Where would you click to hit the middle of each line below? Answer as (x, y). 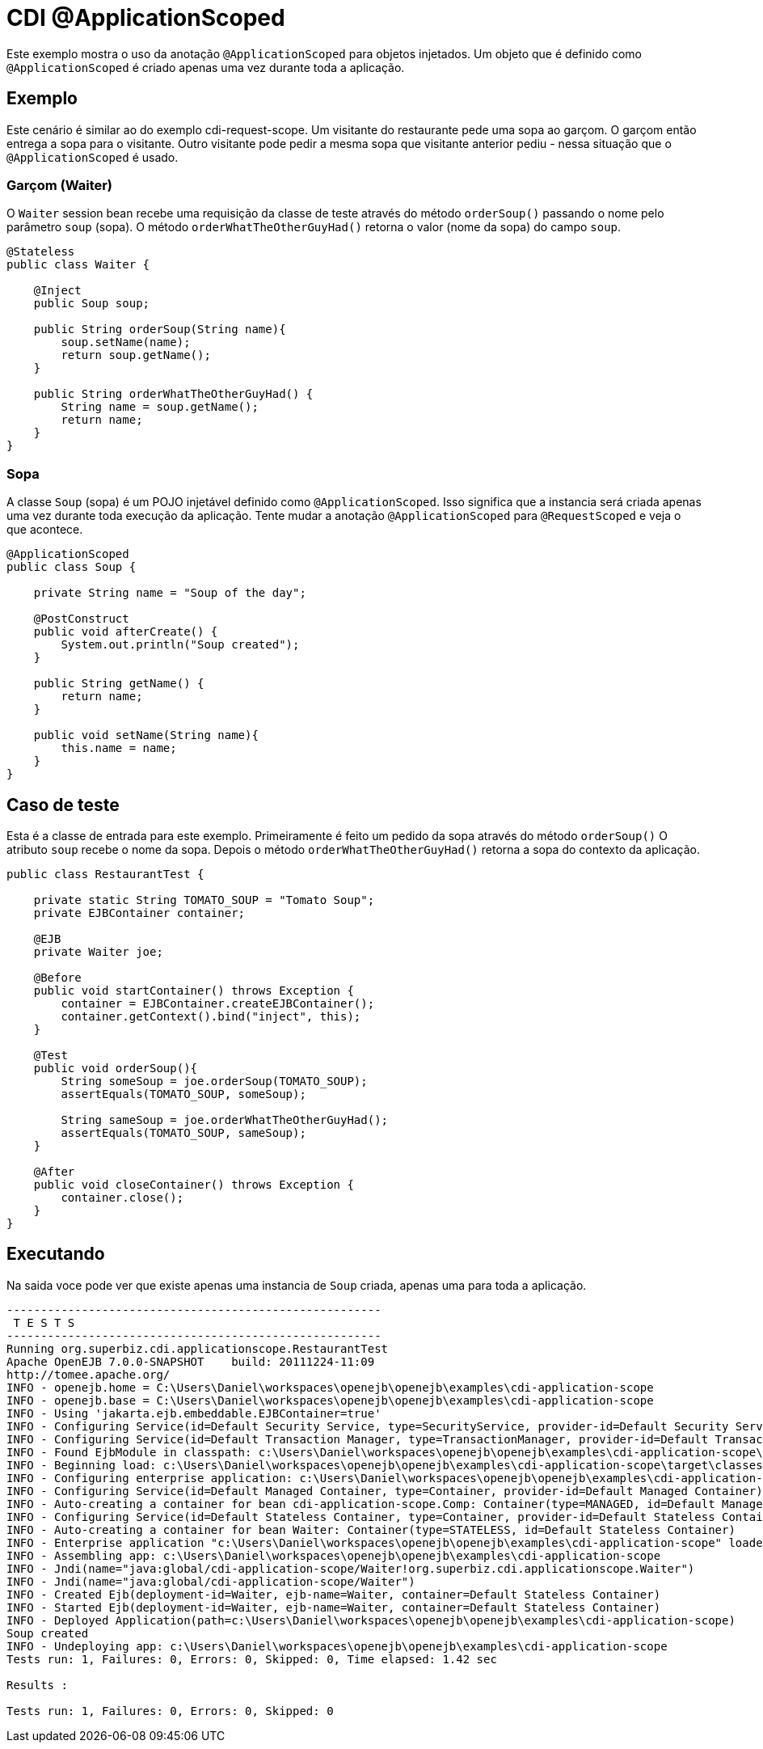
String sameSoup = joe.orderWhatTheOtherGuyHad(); (225, 1120)
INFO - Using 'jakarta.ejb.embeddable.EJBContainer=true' (194, 1413)
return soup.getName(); (136, 355)
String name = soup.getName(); (160, 407)
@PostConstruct (81, 619)
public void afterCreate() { (126, 632)
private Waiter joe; (98, 951)
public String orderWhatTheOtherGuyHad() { (173, 394)
